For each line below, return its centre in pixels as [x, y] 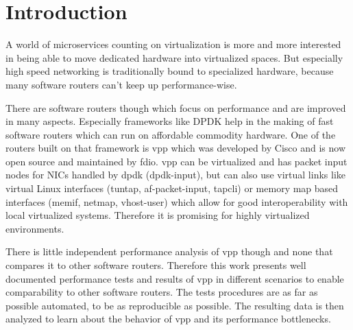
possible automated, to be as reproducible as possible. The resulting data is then [175, 305]
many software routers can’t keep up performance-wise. [121, 84]
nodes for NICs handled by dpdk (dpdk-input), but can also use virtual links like [175, 175]
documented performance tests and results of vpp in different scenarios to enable [175, 278]
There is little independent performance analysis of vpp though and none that [169, 251]
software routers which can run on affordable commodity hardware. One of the [171, 134]
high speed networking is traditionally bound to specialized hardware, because [170, 71]
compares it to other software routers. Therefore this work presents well [156, 265]
